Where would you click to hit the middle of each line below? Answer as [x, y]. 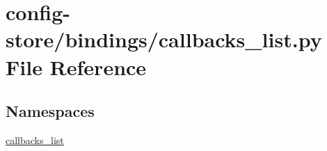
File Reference [76, 66]
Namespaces [50, 111]
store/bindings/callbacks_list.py [164, 39]
